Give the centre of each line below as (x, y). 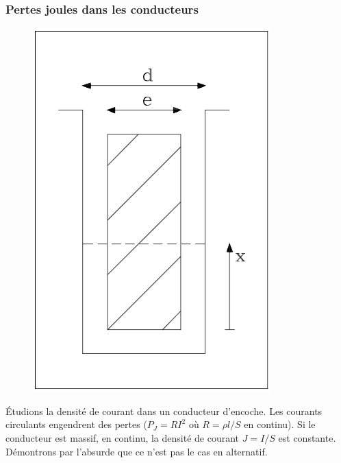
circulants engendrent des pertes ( (76, 424)
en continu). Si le (280, 424)
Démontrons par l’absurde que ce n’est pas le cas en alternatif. (137, 451)
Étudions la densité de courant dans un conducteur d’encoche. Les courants (164, 411)
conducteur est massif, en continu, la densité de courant (123, 438)
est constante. (307, 438)
